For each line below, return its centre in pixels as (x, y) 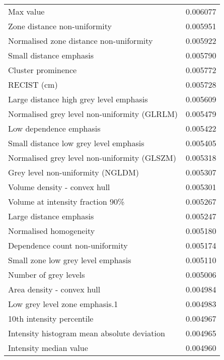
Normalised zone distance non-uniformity (81, 41)
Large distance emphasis (51, 216)
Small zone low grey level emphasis (70, 260)
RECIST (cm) (33, 84)
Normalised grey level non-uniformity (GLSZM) (92, 158)
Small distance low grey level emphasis (76, 143)
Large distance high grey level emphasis (78, 99)
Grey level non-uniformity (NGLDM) (73, 172)
